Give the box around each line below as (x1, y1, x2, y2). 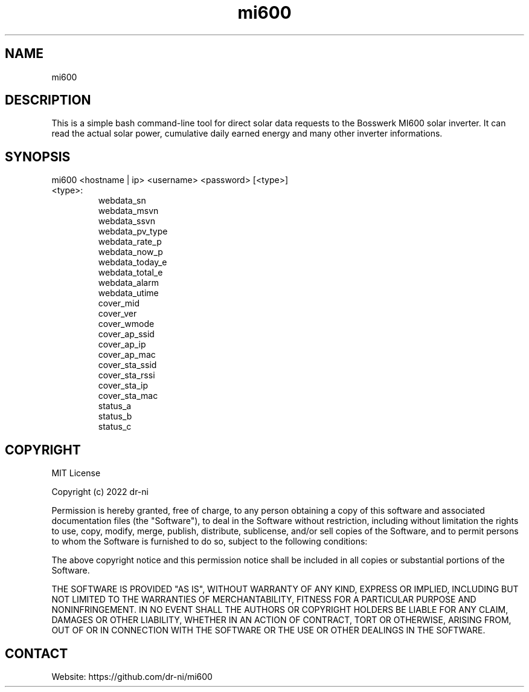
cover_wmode (98, 319, 155, 329)
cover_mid (98, 298, 140, 309)
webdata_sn (98, 195, 146, 206)
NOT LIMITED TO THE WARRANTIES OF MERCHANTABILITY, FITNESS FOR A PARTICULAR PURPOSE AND (51, 594, 476, 605)
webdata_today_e (98, 257, 167, 268)
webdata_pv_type (98, 226, 168, 237)
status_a (98, 401, 132, 412)
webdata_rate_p (98, 236, 162, 247)
